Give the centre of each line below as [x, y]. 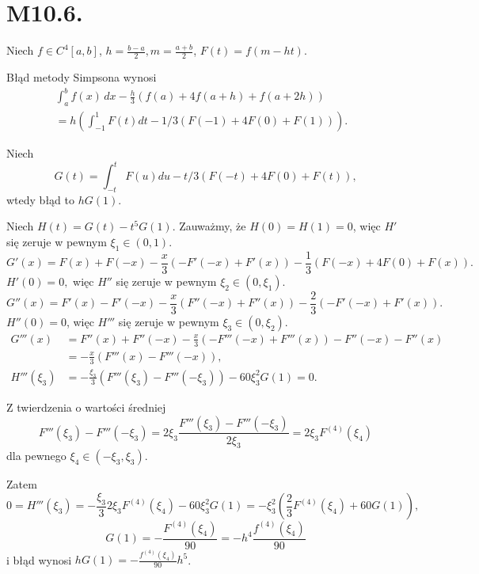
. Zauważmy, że [209, 226]
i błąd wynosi [39, 559]
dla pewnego [36, 456]
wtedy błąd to [40, 199]
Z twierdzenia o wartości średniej [86, 407]
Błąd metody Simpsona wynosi [82, 76]
